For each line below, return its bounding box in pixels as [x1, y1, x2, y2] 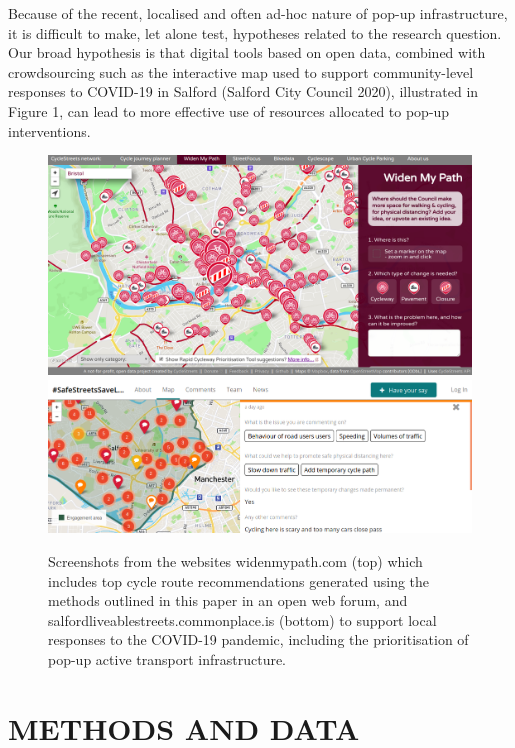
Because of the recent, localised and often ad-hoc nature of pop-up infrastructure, [8, 3, 508, 23]
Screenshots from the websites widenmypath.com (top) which [48, 550, 423, 571]
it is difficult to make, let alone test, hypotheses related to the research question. [8, 22, 502, 43]
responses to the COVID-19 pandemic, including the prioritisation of [48, 629, 469, 650]
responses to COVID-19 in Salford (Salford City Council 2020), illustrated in [8, 81, 479, 102]
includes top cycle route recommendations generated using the [48, 570, 430, 591]
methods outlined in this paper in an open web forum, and [48, 590, 408, 611]
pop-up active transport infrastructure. [48, 648, 287, 669]
